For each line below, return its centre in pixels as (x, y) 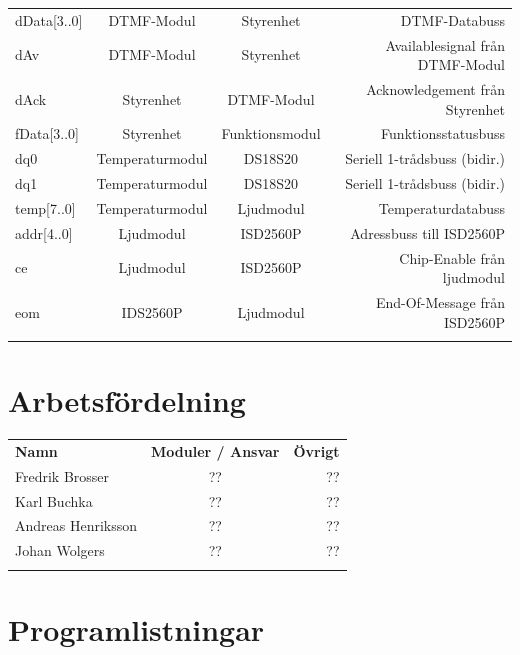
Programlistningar (136, 628)
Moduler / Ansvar (215, 450)
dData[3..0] (49, 19)
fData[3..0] (47, 133)
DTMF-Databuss (452, 19)
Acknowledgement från (435, 89)
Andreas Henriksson (76, 525)
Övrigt (316, 450)
